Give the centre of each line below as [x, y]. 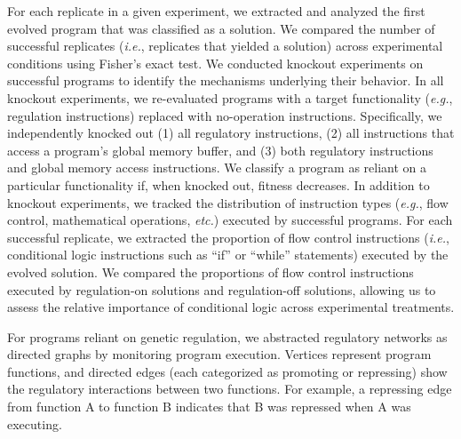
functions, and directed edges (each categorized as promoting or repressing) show [227, 371]
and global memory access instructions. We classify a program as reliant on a [217, 168]
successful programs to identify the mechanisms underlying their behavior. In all [226, 80]
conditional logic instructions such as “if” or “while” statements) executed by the [228, 255]
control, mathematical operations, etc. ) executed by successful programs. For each [230, 220]
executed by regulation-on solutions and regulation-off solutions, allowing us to [222, 289]
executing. [35, 423]
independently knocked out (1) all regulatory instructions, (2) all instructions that [231, 133]
